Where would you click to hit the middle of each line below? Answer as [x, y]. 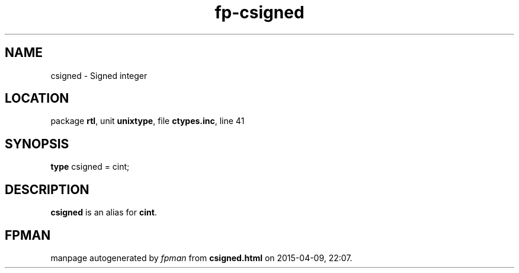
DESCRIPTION [47, 189]
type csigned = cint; [90, 167]
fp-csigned [259, 12]
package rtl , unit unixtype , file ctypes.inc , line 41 [148, 121]
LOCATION [37, 99]
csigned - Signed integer [99, 75]
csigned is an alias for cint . [104, 212]
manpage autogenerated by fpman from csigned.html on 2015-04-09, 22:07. [201, 258]
